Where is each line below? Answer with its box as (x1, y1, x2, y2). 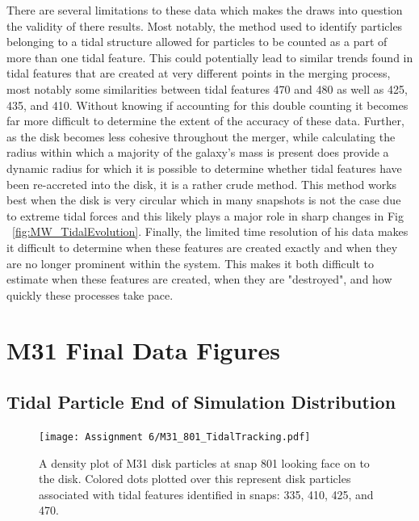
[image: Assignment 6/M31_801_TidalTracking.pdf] (39, 431, 311, 443)
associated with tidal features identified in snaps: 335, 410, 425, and (39, 485, 374, 502)
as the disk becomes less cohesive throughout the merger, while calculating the (6, 128, 396, 145)
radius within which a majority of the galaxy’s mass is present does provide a (6, 144, 389, 161)
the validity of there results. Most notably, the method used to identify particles (6, 17, 403, 34)
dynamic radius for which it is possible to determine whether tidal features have (6, 159, 402, 176)
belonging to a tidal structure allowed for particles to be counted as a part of (6, 33, 388, 50)
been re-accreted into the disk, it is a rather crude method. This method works (6, 175, 397, 192)
